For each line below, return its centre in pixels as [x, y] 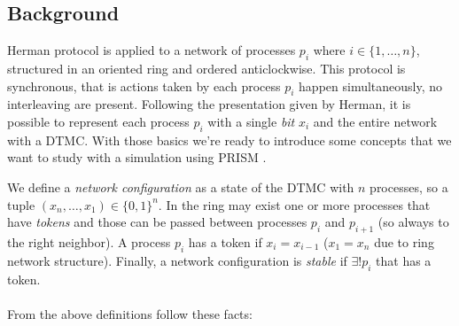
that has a [404, 260]
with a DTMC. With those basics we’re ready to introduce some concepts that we [229, 140]
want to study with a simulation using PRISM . [137, 157]
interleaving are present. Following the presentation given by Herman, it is [209, 104]
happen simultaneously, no [371, 85]
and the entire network [375, 121]
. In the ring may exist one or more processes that [294, 204]
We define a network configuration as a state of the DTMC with [181, 186]
